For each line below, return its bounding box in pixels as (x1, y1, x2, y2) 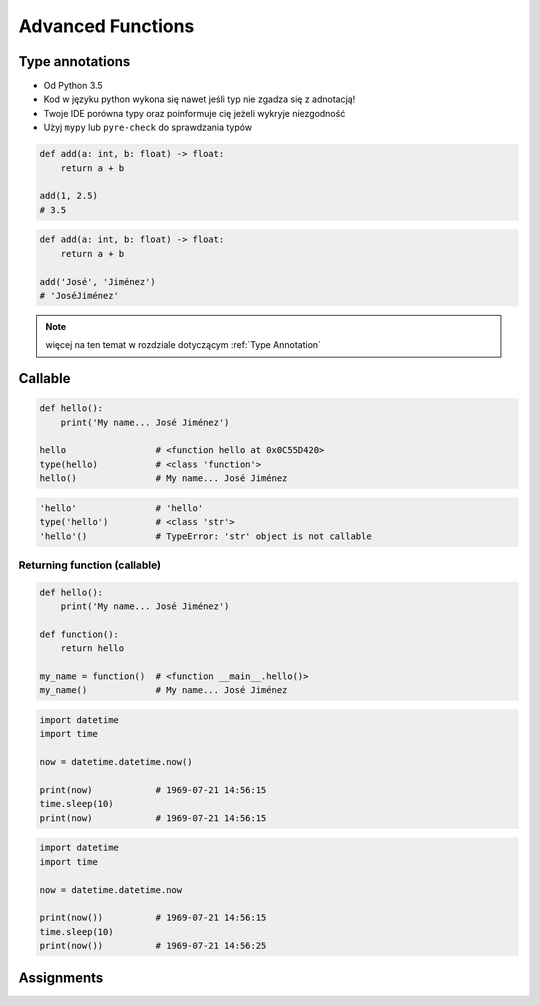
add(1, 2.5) (39, 190, 99, 202)
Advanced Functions (18, 15, 195, 37)
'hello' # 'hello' (39, 502, 204, 514)
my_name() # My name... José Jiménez (39, 685, 288, 696)
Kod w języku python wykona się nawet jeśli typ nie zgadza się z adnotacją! (43, 93, 356, 105)
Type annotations (18, 53, 131, 70)
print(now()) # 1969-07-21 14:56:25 (39, 940, 267, 952)
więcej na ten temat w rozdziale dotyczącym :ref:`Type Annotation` (45, 339, 322, 351)
